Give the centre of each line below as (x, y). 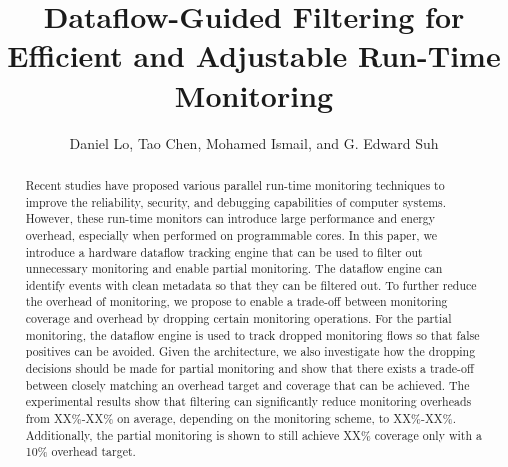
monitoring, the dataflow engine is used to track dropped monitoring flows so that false (252, 334)
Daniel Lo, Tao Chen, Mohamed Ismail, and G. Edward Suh (254, 142)
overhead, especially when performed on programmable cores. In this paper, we (231, 234)
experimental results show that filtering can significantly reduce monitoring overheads (248, 401)
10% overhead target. (80, 451)
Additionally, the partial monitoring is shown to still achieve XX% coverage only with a (253, 434)
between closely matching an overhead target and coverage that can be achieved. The (247, 384)
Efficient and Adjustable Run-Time (254, 55)
